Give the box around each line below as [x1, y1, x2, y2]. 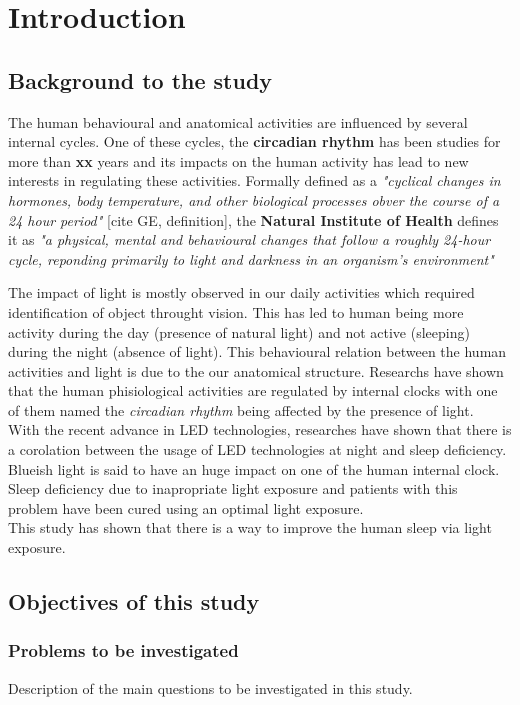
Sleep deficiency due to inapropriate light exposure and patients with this [8, 478, 458, 499]
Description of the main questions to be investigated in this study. [8, 677, 413, 698]
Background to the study [8, 64, 273, 95]
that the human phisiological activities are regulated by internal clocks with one [8, 380, 498, 401]
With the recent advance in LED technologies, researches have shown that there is [8, 419, 512, 440]
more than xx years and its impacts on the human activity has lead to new [8, 150, 469, 171]
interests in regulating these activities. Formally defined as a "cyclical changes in [8, 170, 501, 191]
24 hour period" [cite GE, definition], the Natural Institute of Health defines [8, 209, 499, 230]
